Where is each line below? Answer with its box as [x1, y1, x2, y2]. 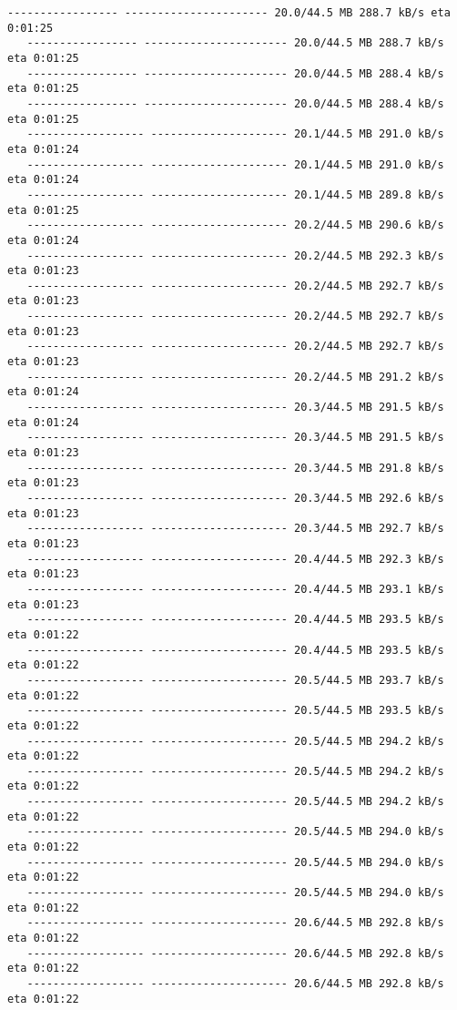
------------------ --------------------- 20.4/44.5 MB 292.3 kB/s [26, 552, 444, 566]
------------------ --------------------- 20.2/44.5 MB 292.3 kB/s [26, 249, 444, 262]
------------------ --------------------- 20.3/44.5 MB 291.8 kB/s [26, 461, 444, 474]
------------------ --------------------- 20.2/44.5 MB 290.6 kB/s [26, 219, 444, 232]
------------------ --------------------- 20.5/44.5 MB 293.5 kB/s [26, 704, 444, 718]
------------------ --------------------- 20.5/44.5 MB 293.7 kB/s [26, 673, 444, 687]
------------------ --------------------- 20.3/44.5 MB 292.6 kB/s [26, 492, 444, 505]
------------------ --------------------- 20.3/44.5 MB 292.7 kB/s [26, 522, 444, 536]
